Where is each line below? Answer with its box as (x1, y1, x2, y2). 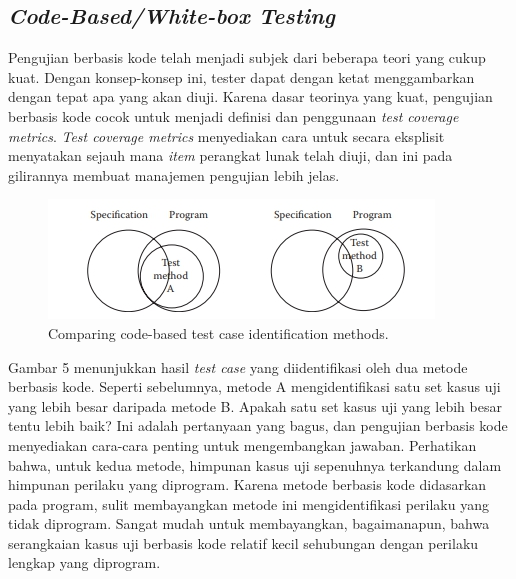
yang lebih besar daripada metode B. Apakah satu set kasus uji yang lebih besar (8, 395, 502, 416)
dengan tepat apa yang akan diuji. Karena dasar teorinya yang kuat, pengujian (8, 86, 493, 107)
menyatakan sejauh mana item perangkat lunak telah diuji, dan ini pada (8, 145, 453, 166)
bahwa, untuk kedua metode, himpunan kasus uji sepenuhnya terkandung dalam (8, 454, 502, 475)
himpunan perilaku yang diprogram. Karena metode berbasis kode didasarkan (8, 474, 487, 495)
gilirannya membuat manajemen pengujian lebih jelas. (8, 164, 340, 185)
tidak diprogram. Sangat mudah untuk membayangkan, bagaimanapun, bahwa (8, 513, 490, 534)
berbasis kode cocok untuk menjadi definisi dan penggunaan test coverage (8, 105, 459, 126)
